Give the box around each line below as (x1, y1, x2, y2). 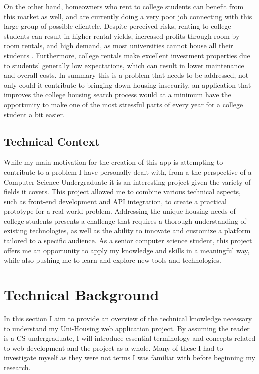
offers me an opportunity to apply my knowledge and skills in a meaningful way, (4, 245, 250, 255)
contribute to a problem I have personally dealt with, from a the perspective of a (4, 166, 252, 177)
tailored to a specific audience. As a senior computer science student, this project (4, 235, 252, 246)
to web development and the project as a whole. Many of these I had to (4, 342, 223, 353)
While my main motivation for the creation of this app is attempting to (4, 157, 223, 167)
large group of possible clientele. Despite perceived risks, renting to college (4, 21, 231, 31)
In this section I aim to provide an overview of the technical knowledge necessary (4, 313, 252, 323)
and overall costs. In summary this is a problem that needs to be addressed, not (4, 70, 249, 80)
